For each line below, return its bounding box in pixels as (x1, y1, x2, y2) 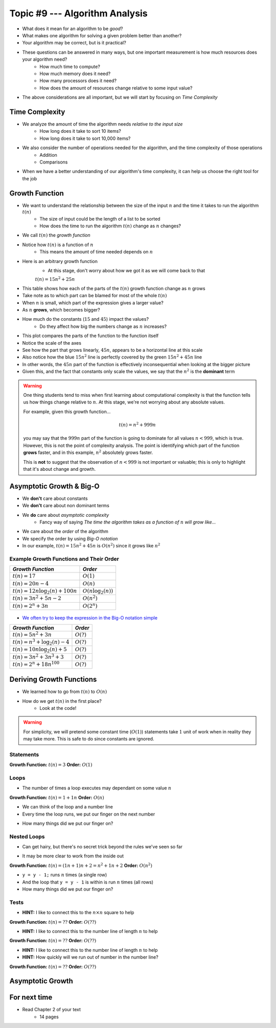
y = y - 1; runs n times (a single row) (22, 872, 107, 878)
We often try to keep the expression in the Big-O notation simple (22, 615, 158, 621)
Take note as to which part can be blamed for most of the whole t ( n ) (22, 293, 167, 299)
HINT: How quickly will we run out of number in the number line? (22, 954, 158, 960)
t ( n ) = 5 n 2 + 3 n (12, 630, 52, 638)
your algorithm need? (22, 56, 67, 62)
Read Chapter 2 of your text (22, 1007, 81, 1013)
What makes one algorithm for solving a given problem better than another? (22, 32, 182, 38)
